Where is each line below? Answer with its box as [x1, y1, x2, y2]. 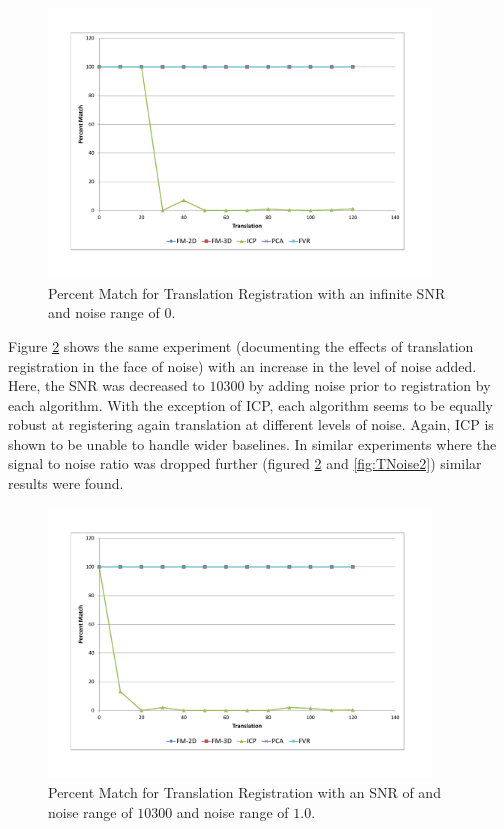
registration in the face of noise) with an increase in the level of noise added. [8, 355, 477, 376]
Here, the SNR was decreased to [8, 375, 205, 396]
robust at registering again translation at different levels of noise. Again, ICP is [8, 414, 494, 435]
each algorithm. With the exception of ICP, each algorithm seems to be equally [8, 394, 493, 415]
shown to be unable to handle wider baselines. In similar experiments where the [8, 433, 497, 454]
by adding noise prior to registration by [249, 375, 491, 396]
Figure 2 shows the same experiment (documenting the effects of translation [8, 335, 474, 356]
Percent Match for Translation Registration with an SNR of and [48, 782, 441, 803]
